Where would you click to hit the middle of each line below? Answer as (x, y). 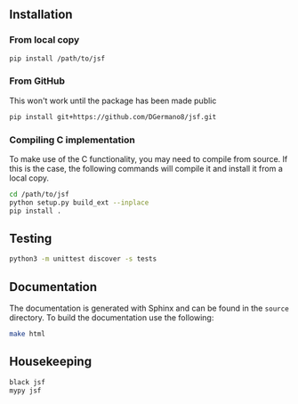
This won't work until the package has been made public (113, 101)
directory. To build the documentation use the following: (112, 318)
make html (28, 334)
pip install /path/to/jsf (57, 58)
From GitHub (37, 81)
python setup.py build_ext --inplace (79, 202)
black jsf (28, 382)
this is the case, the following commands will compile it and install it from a (146, 169)
